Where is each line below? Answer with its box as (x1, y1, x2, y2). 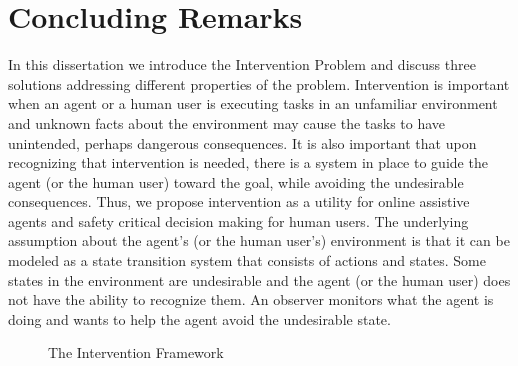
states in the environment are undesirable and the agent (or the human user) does (8, 269, 511, 290)
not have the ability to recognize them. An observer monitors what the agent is (8, 289, 494, 310)
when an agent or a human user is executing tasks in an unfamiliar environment (8, 93, 498, 114)
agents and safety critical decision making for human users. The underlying (8, 210, 469, 231)
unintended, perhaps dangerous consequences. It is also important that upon (8, 132, 477, 153)
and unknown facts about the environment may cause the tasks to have (8, 112, 446, 133)
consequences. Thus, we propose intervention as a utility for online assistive (8, 191, 470, 212)
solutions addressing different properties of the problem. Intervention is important (8, 73, 510, 94)
